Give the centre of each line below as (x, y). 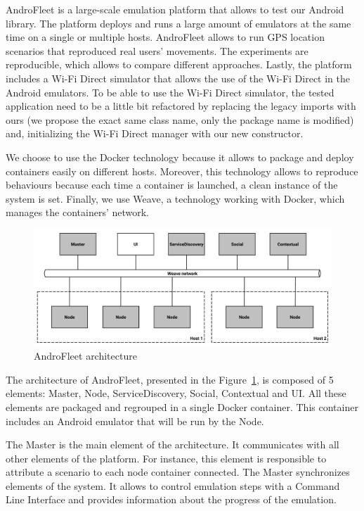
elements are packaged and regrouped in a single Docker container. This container (182, 406)
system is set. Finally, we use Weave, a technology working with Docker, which (175, 198)
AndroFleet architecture (85, 356)
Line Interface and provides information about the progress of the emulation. (171, 499)
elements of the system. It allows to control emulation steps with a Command (173, 485)
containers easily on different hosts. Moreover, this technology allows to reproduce (182, 171)
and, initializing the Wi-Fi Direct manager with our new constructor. (155, 133)
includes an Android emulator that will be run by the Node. (135, 421)
